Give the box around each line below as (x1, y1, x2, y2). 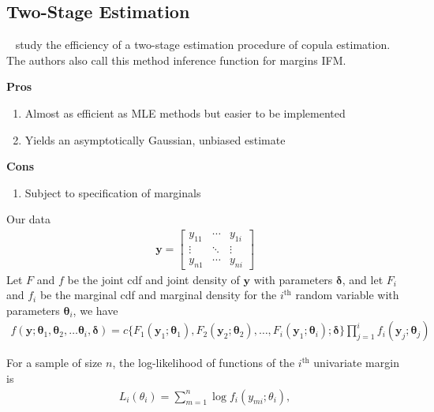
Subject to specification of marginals (24, 184, 201, 200)
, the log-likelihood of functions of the (112, 354, 295, 371)
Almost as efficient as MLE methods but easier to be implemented (24, 104, 346, 121)
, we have (73, 302, 118, 318)
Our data (6, 211, 51, 227)
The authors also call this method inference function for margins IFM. (6, 51, 346, 68)
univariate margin (313, 354, 399, 371)
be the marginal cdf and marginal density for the (39, 287, 277, 303)
